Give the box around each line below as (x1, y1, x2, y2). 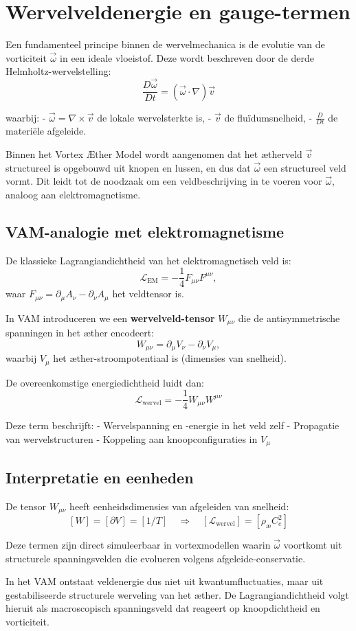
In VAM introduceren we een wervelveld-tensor (5, 310, 215, 325)
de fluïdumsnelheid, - (224, 110, 313, 124)
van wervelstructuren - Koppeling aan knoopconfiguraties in (5, 431, 258, 446)
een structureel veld (263, 160, 346, 174)
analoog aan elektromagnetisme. (5, 187, 141, 201)
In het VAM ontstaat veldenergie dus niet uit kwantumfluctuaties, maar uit (5, 574, 324, 588)
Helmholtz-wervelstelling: (5, 64, 111, 78)
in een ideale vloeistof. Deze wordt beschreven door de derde (60, 50, 314, 65)
